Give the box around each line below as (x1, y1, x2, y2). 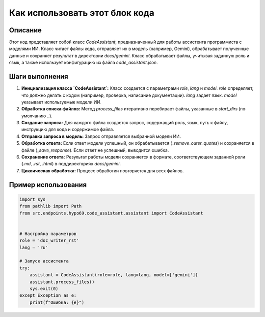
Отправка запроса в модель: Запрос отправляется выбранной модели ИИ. (21, 133, 181, 139)
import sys (19, 196, 46, 202)
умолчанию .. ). (21, 113, 53, 119)
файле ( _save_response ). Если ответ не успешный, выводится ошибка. (21, 147, 169, 153)
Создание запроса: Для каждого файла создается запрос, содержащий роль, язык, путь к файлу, (21, 120, 228, 126)
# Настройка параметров (19, 231, 77, 237)
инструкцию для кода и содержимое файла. (21, 127, 114, 132)
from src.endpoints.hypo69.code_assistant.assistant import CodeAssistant (19, 210, 204, 216)
